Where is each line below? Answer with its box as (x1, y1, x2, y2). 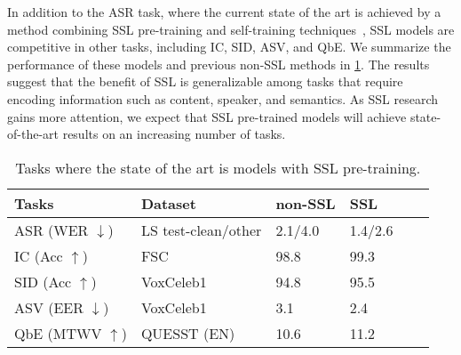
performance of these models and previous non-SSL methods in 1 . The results (7, 54, 430, 73)
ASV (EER (14, 296, 84, 318)
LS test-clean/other (140, 219, 262, 240)
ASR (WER (14, 219, 89, 240)
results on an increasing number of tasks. (62, 125, 286, 143)
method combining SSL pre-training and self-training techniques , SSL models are (7, 20, 455, 38)
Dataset (140, 192, 196, 214)
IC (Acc (14, 245, 63, 266)
